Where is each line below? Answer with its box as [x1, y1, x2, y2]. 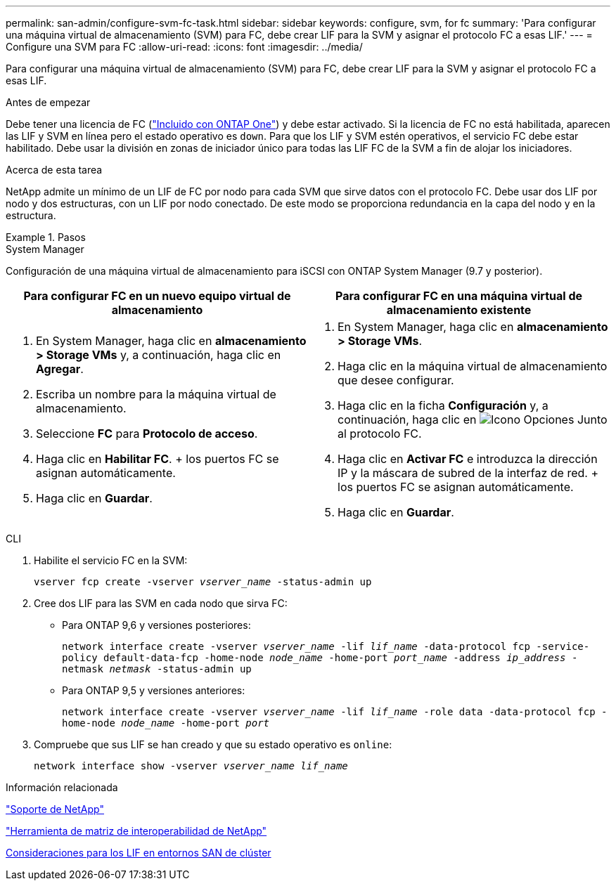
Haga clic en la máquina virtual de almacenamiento [338, 359, 608, 373]
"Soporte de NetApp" [6, 803, 104, 815]
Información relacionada [6, 781, 118, 793]
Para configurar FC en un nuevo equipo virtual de [23, 289, 291, 303]
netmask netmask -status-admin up [62, 663, 252, 675]
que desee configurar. [338, 373, 454, 387]
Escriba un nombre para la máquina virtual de [36, 387, 276, 401]
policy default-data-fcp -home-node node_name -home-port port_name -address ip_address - [62, 652, 578, 663]
